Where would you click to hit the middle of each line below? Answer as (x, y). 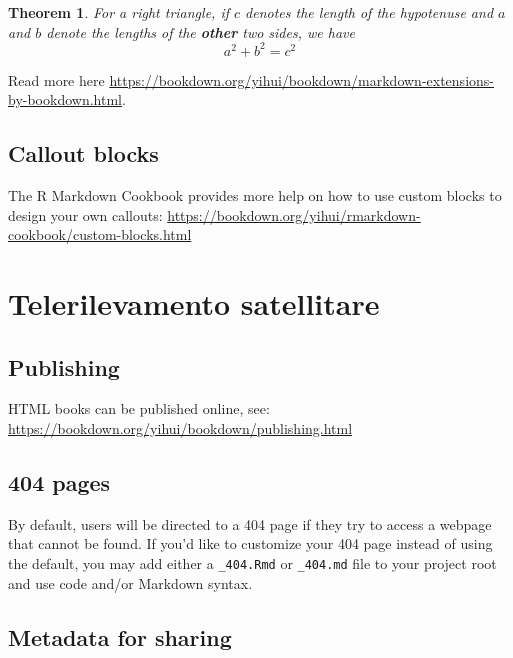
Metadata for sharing (120, 636)
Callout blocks (83, 153)
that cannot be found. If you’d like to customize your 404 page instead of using (250, 543)
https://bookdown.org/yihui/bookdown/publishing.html (180, 428)
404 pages (59, 482)
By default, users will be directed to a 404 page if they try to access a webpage (250, 523)
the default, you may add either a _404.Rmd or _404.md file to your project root (252, 563)
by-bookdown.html (65, 99)
